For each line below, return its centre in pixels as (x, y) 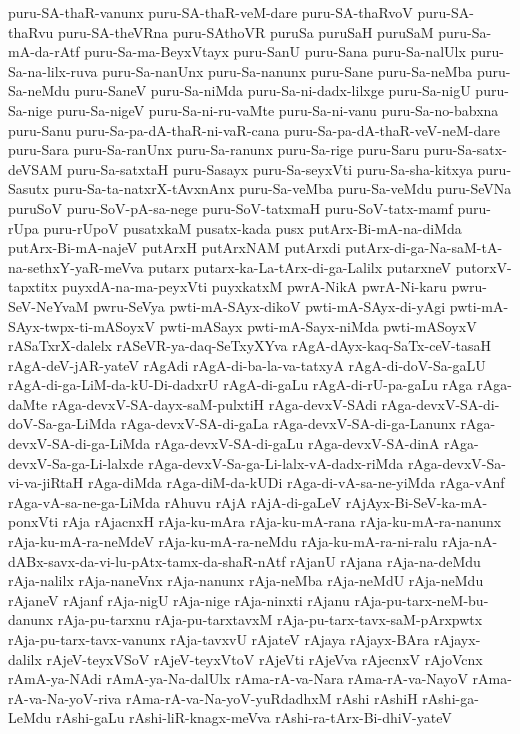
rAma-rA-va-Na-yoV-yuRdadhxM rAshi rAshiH (271, 697)
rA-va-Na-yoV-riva (65, 697)
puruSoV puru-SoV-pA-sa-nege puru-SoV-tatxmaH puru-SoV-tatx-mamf (230, 207)
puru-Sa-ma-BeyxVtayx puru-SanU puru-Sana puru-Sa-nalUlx (275, 51)
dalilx (25, 658)
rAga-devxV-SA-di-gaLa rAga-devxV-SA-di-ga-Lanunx (288, 423)
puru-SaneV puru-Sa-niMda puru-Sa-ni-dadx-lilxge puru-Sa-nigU (272, 90)
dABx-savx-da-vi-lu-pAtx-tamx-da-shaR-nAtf (147, 560)
